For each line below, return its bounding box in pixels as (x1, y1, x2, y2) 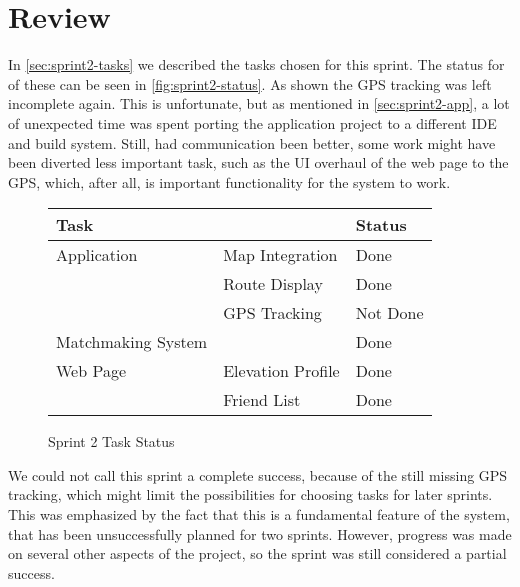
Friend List (223, 388, 301, 412)
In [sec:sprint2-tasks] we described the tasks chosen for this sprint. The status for (8, 54, 505, 75)
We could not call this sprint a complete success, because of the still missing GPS (8, 464, 508, 485)
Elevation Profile (223, 359, 340, 383)
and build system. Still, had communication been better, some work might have (8, 132, 496, 153)
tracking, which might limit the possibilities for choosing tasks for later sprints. (8, 484, 493, 505)
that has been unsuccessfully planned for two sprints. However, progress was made (8, 523, 512, 544)
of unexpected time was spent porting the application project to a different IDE (8, 112, 497, 133)
